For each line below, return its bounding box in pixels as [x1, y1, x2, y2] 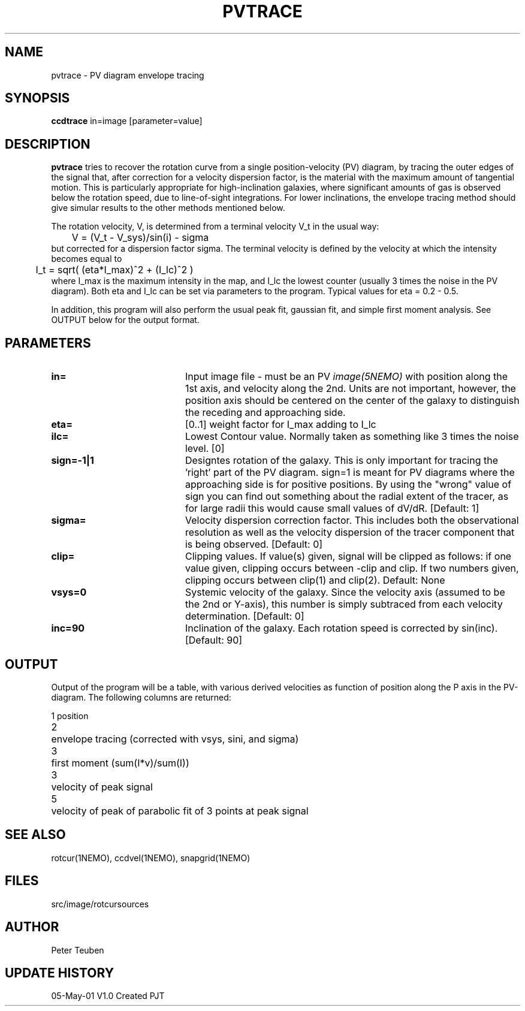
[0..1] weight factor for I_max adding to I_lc [185, 418, 376, 431]
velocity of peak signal [51, 780, 153, 793]
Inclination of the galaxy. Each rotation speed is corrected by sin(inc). [185, 622, 498, 635]
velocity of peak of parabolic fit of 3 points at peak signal [51, 804, 309, 817]
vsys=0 [51, 586, 87, 599]
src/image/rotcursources [51, 898, 149, 909]
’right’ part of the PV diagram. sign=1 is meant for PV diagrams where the [185, 466, 515, 479]
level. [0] [185, 442, 225, 455]
